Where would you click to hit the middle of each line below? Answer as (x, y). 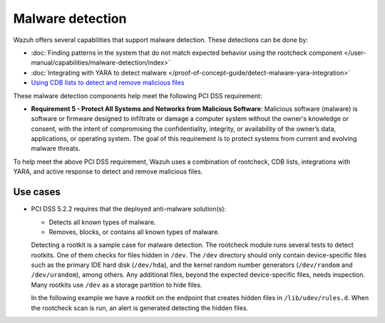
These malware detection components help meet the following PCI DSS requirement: (138, 95)
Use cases (37, 192)
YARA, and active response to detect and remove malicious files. (108, 171)
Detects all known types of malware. (102, 222)
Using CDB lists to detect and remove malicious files (108, 83)
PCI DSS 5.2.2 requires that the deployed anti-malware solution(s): (129, 209)
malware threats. (56, 149)
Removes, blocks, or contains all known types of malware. (134, 232)
